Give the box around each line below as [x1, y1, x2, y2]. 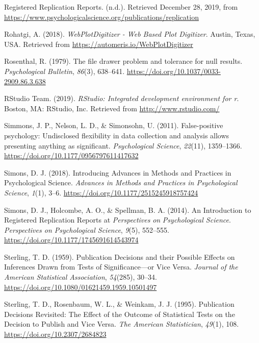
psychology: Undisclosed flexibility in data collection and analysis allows [4, 130, 229, 140]
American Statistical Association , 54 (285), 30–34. [4, 272, 157, 282]
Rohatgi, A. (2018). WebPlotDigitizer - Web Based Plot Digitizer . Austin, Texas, [4, 29, 255, 39]
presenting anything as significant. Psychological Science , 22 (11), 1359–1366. [4, 140, 242, 151]
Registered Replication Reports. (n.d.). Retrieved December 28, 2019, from [4, 2, 238, 12]
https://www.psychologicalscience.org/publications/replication [4, 11, 199, 22]
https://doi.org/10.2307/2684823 [4, 329, 107, 339]
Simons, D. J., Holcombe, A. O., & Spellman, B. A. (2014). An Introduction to [4, 204, 251, 215]
